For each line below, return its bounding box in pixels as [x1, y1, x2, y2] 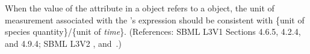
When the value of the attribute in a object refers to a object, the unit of [5, 2, 274, 14]
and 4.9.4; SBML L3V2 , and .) [5, 37, 122, 49]
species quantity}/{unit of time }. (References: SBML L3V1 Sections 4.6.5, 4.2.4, [5, 25, 301, 38]
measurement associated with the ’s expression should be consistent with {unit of [5, 13, 305, 26]
